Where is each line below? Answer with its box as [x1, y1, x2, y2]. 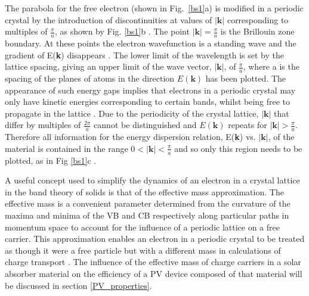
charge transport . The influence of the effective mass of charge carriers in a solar [5, 256, 301, 268]
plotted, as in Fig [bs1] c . [5, 154, 97, 166]
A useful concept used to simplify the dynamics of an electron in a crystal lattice [5, 174, 300, 186]
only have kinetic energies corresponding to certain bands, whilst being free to [5, 95, 291, 108]
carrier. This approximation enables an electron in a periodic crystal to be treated [5, 232, 305, 245]
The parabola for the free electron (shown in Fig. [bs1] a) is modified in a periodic [5, 2, 304, 14]
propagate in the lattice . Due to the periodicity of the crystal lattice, [5, 107, 259, 119]
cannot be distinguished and [94, 119, 197, 131]
